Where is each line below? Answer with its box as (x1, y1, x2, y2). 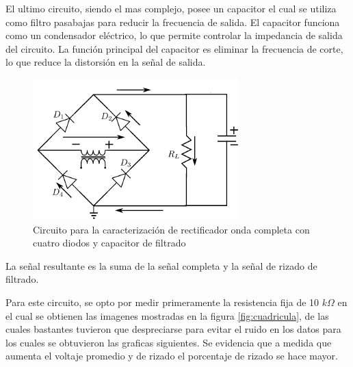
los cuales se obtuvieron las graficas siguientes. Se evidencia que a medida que (5, 335, 332, 349)
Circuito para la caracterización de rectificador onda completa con (33, 222, 310, 236)
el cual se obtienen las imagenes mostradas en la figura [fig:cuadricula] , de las (5, 308, 329, 322)
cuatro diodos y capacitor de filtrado (33, 236, 186, 250)
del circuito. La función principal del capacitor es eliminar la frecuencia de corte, (5, 41, 343, 55)
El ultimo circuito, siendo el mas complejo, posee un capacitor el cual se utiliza (5, 1, 337, 15)
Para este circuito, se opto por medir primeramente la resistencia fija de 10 (5, 294, 319, 309)
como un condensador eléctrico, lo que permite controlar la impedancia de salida (5, 28, 343, 42)
